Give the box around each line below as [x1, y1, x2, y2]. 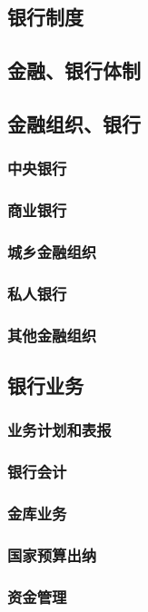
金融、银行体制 [7, 56, 141, 84]
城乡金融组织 [7, 240, 97, 262]
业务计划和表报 [7, 419, 112, 441]
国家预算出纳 [7, 543, 97, 566]
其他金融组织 [7, 323, 97, 346]
